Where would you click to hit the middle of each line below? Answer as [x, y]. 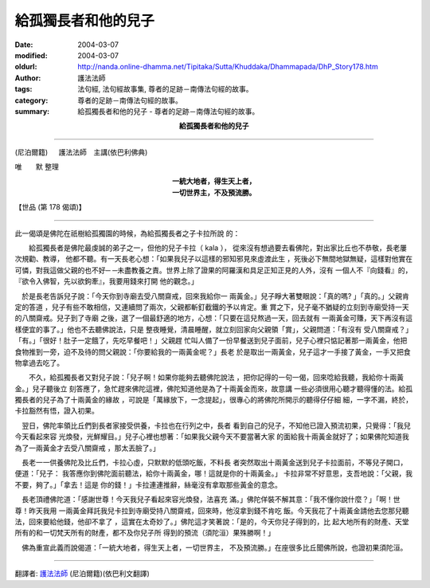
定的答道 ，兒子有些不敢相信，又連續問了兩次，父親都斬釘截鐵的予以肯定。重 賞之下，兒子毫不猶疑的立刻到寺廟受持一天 [212, 307]
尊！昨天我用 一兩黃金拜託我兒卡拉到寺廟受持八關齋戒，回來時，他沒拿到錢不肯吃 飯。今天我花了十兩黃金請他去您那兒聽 [212, 511]
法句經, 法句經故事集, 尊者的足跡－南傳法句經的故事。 [165, 89]
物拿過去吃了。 [39, 363]
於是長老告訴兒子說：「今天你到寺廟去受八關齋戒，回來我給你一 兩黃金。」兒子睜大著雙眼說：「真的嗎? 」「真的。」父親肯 [215, 296]
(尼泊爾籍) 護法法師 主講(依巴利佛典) [81, 152]
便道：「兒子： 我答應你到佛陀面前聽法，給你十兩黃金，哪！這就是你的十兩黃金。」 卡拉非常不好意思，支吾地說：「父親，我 [214, 473]
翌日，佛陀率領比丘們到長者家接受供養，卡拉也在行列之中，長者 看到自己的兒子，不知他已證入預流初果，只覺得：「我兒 [216, 425]
